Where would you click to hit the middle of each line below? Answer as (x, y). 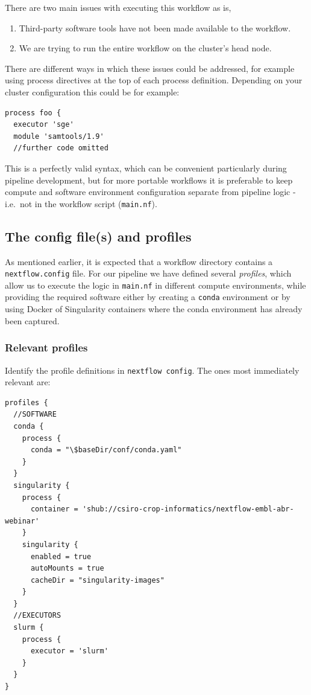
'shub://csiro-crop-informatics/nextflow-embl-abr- (188, 509)
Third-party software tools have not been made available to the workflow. (155, 27)
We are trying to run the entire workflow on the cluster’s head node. (145, 48)
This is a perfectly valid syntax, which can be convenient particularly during (146, 168)
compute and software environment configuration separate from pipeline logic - (150, 192)
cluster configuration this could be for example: (92, 91)
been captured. (32, 320)
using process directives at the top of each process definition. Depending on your (154, 80)
